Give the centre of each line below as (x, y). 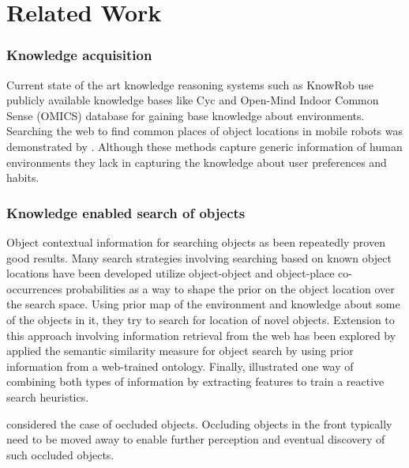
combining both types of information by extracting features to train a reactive (195, 381)
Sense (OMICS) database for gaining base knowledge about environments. (186, 115)
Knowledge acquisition (79, 55)
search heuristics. (48, 396)
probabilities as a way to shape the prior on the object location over (230, 288)
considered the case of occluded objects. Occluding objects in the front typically (199, 423)
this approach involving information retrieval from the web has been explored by (201, 335)
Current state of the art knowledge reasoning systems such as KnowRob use (190, 84)
